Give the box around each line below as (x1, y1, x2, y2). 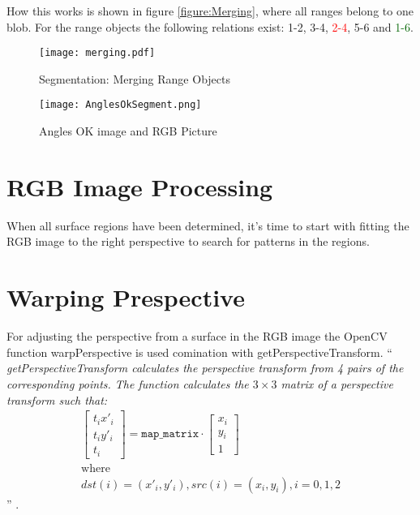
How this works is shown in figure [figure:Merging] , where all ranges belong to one (6, 2, 414, 19)
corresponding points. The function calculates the (6, 375, 249, 392)
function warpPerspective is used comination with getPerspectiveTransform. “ (6, 343, 392, 360)
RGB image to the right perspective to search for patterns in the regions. (6, 233, 370, 250)
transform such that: (6, 391, 108, 408)
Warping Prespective (6, 281, 245, 314)
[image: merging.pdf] (39, 47, 156, 59)
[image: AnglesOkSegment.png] (39, 99, 202, 111)
